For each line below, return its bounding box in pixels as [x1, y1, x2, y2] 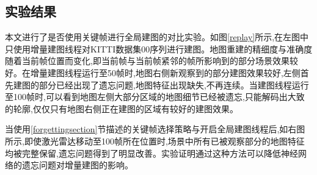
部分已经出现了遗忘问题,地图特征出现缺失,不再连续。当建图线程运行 [38, 78, 309, 91]
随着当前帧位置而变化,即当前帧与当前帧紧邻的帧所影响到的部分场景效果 [5, 54, 290, 67]
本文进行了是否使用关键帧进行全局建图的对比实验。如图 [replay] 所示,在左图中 [5, 30, 309, 43]
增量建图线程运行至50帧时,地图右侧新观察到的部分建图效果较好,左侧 [30, 66, 301, 79]
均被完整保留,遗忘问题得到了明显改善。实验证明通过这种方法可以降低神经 [5, 146, 298, 159]
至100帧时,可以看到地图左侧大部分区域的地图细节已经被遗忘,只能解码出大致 [5, 90, 305, 103]
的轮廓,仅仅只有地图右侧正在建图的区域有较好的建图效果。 [5, 102, 238, 115]
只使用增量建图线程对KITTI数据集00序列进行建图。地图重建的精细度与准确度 [5, 42, 313, 55]
